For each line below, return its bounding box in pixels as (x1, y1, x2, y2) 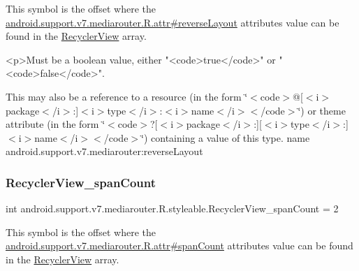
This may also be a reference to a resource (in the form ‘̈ (6, 89, 248, 103)
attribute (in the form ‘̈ (6, 117, 105, 131)
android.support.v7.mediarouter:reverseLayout (6, 144, 203, 159)
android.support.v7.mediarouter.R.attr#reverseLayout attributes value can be (6, 15, 339, 29)
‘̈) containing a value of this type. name (141, 130, 310, 145)
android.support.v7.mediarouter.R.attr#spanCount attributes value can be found (6, 238, 353, 253)
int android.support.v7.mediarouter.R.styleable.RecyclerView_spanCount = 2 (6, 201, 339, 216)
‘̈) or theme (298, 103, 346, 117)
